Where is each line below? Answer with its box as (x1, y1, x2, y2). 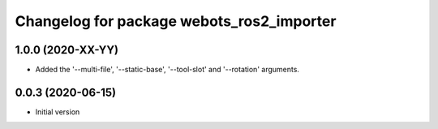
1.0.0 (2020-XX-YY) (15, 43, 119, 57)
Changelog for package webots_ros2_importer (15, 12, 337, 30)
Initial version (35, 106, 80, 117)
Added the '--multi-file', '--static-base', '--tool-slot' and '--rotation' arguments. (35, 65, 300, 75)
